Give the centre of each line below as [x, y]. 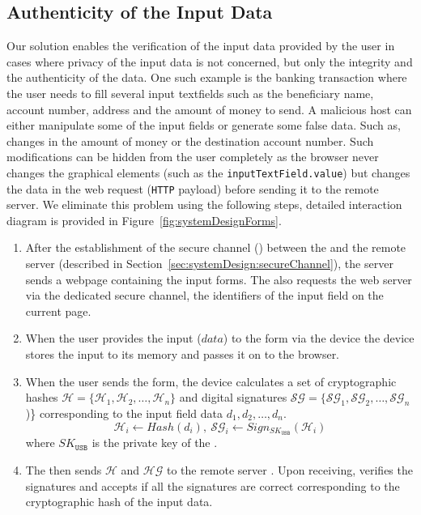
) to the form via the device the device [319, 338]
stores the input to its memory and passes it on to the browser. [183, 354]
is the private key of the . [155, 443]
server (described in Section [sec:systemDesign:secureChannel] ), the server [209, 264]
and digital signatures [233, 397]
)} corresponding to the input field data [124, 413]
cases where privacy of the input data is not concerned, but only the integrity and [210, 61]
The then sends [64, 470]
